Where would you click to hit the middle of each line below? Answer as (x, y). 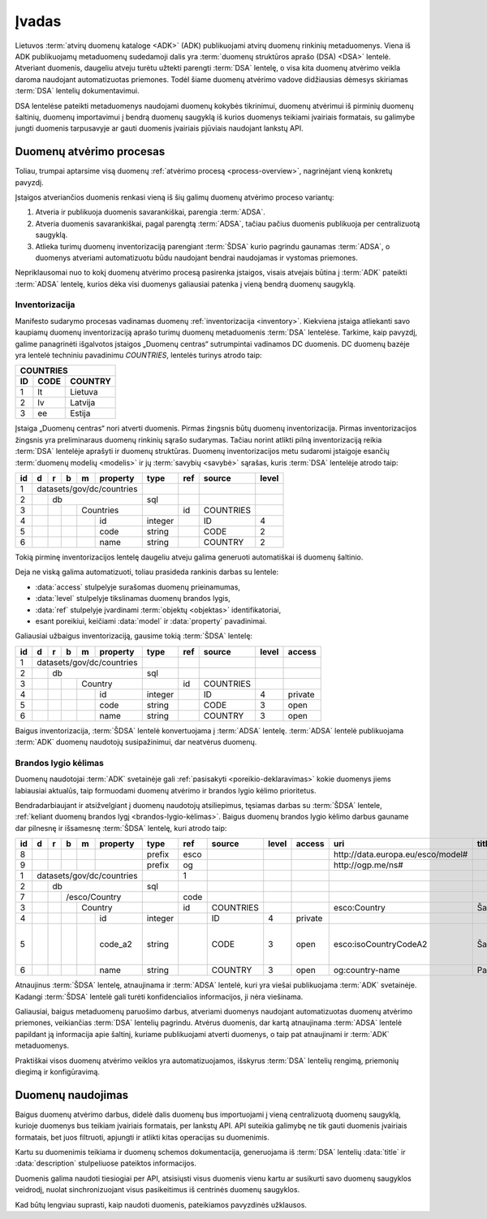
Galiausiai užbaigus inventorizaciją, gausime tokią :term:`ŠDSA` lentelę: (134, 636)
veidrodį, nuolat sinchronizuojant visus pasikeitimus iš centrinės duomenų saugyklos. (157, 1190)
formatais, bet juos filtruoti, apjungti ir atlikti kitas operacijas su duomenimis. (142, 1137)
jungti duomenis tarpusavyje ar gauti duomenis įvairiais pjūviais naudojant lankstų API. (159, 128)
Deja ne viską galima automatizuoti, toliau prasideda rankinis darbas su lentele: (147, 572)
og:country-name (367, 970)
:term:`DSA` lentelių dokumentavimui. (77, 91)
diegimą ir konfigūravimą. (58, 1071)
